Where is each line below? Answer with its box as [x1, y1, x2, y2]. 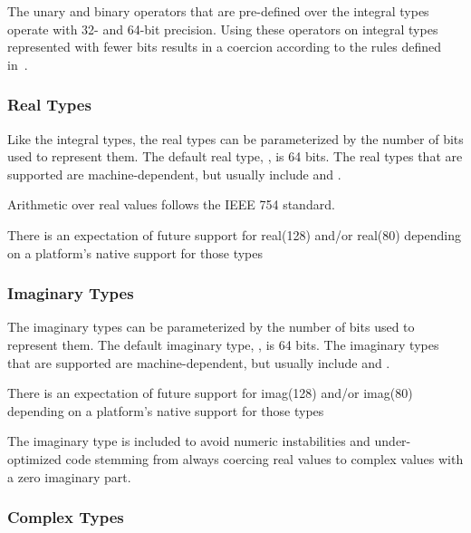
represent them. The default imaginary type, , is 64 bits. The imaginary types [7, 334, 439, 354]
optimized [7, 449, 62, 468]
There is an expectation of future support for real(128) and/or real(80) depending [7, 225, 461, 244]
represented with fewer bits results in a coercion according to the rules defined [7, 37, 441, 56]
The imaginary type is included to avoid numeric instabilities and [7, 431, 370, 451]
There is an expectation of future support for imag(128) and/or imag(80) [7, 383, 413, 402]
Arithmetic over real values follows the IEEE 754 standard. [7, 195, 335, 214]
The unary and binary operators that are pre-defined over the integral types [7, 2, 429, 20]
